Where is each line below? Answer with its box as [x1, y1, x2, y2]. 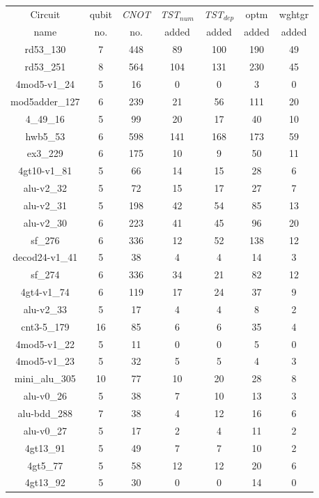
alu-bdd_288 [17, 406, 73, 421]
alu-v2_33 [23, 301, 67, 316]
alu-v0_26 [23, 388, 67, 403]
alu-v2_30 [23, 215, 67, 229]
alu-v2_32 [23, 181, 67, 195]
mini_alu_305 [14, 371, 76, 386]
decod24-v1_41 [13, 250, 78, 264]
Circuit [30, 7, 61, 22]
